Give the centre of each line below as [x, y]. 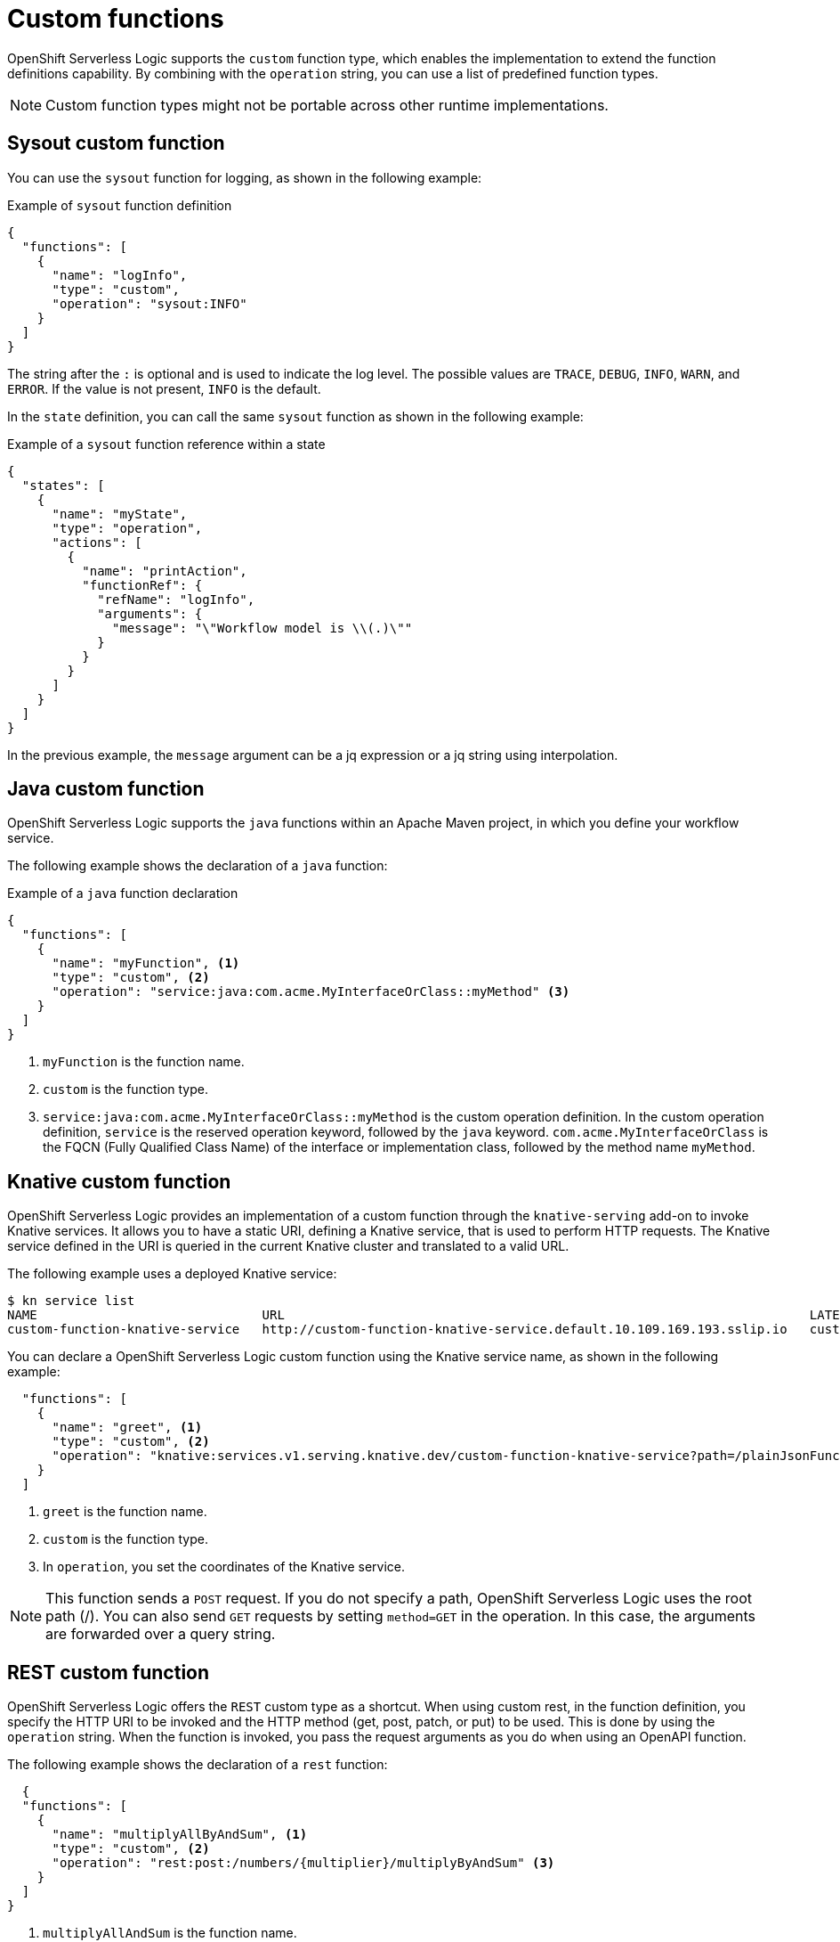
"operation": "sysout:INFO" [149, 303]
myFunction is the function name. [144, 1062]
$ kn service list [71, 1301]
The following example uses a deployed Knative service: [172, 1274]
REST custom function [109, 1672]
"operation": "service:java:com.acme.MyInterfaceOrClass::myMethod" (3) [311, 992]
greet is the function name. [125, 1512]
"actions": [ [97, 542]
